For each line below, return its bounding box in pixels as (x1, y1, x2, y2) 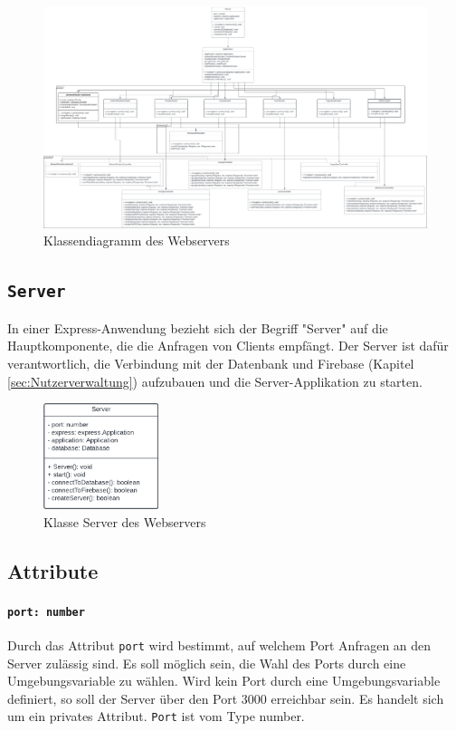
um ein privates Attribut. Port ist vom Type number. (7, 707, 305, 726)
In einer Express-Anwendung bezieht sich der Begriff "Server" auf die (7, 318, 388, 337)
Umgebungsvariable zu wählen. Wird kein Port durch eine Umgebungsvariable (7, 671, 441, 690)
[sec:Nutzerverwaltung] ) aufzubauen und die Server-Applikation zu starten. (7, 371, 423, 390)
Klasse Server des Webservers (43, 512, 206, 531)
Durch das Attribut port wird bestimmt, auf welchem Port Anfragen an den (7, 635, 432, 654)
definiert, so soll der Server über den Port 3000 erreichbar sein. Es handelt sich (7, 688, 444, 707)
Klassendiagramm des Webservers (43, 231, 230, 250)
